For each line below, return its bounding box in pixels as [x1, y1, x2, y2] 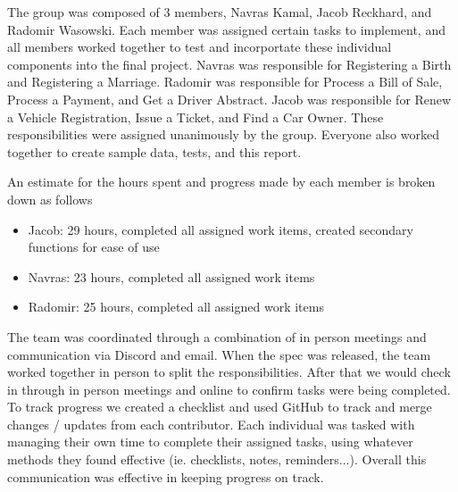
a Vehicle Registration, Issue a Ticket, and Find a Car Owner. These [7, 107, 384, 126]
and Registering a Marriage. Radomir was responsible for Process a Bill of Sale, [7, 72, 443, 91]
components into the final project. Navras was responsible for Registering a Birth [7, 54, 452, 73]
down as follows [7, 189, 93, 208]
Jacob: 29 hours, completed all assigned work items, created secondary [28, 220, 413, 238]
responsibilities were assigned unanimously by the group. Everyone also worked [7, 125, 439, 144]
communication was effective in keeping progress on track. [7, 467, 324, 486]
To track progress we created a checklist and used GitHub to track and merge [7, 397, 432, 416]
